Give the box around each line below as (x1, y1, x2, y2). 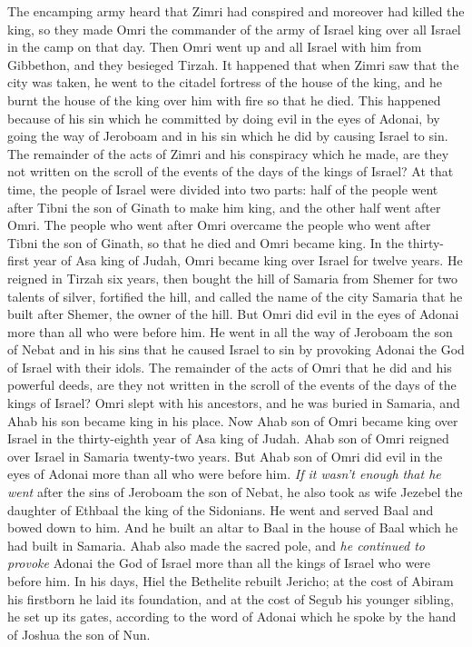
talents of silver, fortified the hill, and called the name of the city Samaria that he (7, 286, 463, 305)
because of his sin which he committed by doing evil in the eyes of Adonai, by (7, 108, 440, 127)
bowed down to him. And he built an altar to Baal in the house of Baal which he (7, 518, 458, 537)
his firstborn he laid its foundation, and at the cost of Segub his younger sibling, (7, 589, 454, 608)
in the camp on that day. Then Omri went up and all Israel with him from (7, 37, 422, 56)
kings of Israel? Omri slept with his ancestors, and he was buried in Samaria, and (7, 393, 460, 413)
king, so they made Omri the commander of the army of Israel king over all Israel (7, 19, 461, 38)
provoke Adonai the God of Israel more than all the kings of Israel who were (7, 553, 431, 572)
